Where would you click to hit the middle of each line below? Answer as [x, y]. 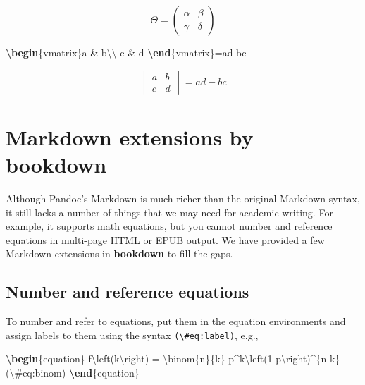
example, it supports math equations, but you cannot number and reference [169, 226]
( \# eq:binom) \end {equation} [73, 372]
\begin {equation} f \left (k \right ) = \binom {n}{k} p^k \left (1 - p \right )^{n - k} [173, 359]
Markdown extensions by [130, 136]
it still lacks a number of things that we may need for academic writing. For [169, 212]
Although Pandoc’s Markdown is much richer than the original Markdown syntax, [183, 198]
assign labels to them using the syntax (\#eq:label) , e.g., [132, 335]
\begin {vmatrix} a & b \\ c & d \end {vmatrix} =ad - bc [126, 52]
